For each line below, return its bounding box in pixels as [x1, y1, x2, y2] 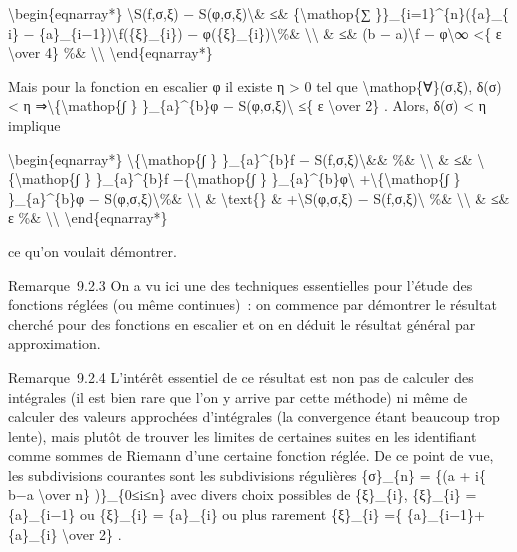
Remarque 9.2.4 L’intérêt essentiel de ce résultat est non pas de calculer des [8, 366, 474, 387]
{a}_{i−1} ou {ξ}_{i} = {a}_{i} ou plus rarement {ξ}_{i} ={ [8, 504, 403, 525]
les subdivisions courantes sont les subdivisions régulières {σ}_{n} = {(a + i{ [8, 464, 486, 485]
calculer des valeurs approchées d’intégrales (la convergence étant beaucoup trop [8, 406, 500, 427]
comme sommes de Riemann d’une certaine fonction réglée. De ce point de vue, [8, 445, 494, 466]
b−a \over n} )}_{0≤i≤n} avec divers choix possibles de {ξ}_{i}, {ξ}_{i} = [8, 484, 477, 505]
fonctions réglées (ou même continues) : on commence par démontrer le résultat [8, 294, 497, 315]
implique [8, 114, 61, 135]
